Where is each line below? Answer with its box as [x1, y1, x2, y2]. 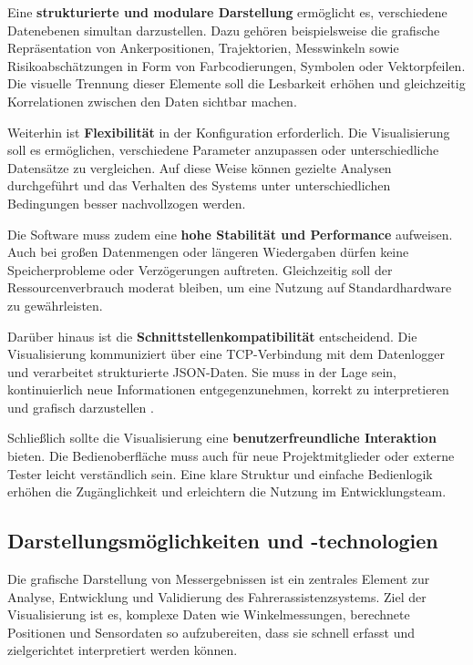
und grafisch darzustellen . [7, 397, 154, 416]
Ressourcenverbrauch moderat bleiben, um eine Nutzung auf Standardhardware [7, 278, 452, 297]
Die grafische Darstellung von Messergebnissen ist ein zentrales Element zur [7, 569, 430, 588]
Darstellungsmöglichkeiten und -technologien [7, 527, 438, 555]
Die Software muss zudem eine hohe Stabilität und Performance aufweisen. [7, 224, 453, 243]
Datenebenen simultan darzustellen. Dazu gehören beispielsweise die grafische [7, 20, 440, 39]
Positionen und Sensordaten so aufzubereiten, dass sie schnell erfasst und [7, 622, 416, 641]
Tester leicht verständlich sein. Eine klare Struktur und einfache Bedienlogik [7, 464, 433, 483]
